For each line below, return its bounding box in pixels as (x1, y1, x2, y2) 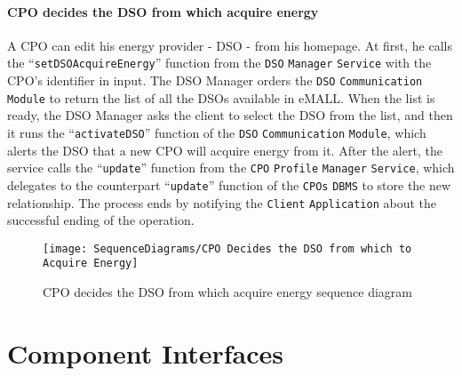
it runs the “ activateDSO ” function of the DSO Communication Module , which (7, 123, 426, 141)
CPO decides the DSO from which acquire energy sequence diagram (43, 283, 413, 301)
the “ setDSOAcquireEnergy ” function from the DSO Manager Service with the (7, 53, 432, 72)
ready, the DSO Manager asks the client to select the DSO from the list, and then (7, 106, 453, 124)
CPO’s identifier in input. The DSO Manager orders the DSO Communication (7, 71, 423, 90)
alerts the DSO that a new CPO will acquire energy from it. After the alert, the (7, 140, 442, 159)
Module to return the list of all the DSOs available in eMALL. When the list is (7, 88, 435, 107)
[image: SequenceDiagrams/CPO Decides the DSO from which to (43, 242, 412, 255)
